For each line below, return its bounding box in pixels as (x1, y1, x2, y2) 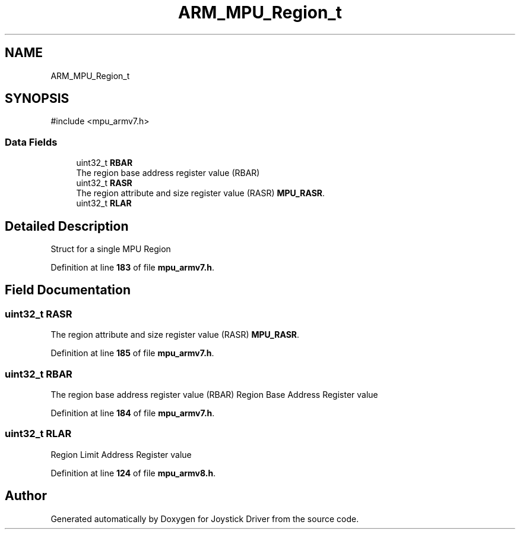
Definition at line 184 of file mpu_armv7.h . (50, 408, 215, 418)
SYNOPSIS (5, 91, 69, 106)
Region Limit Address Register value (50, 449, 192, 460)
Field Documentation (5, 282, 131, 298)
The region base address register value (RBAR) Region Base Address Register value (50, 389, 378, 400)
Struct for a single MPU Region (50, 244, 171, 255)
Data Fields (5, 136, 58, 148)
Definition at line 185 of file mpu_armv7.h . (50, 348, 214, 359)
